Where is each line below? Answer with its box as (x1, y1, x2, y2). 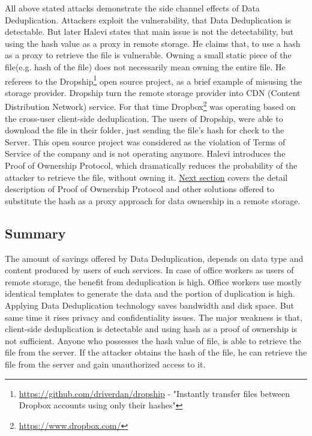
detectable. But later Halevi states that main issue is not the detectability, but (5, 25, 294, 38)
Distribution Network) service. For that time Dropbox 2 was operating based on (5, 98, 296, 113)
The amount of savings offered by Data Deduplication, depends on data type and (5, 252, 304, 264)
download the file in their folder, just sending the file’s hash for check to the (5, 124, 284, 136)
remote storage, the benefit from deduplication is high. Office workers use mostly (5, 275, 302, 288)
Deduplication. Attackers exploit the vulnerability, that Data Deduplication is (5, 13, 291, 26)
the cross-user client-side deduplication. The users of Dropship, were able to (5, 112, 283, 124)
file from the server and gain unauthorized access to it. (5, 357, 206, 370)
